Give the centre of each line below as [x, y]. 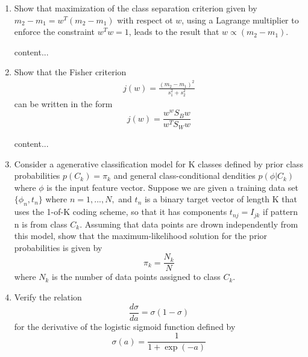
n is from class [41, 224]
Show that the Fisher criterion [70, 72]
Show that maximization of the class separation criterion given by [136, 8]
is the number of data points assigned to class [136, 277]
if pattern [281, 212]
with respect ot [145, 20]
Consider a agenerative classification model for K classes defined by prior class [159, 163]
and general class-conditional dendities [184, 175]
